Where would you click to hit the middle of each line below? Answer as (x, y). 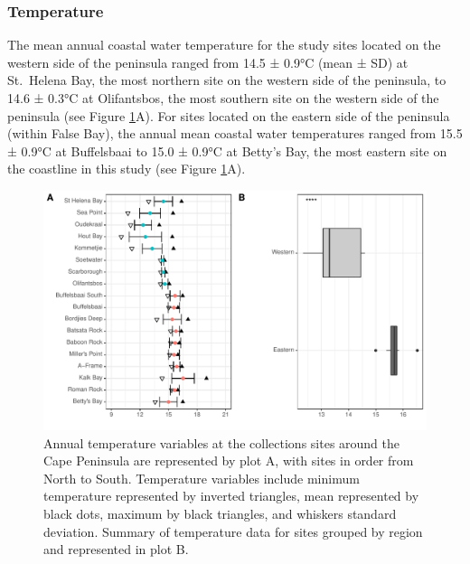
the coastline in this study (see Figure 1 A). (127, 169)
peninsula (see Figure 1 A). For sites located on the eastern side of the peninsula (229, 115)
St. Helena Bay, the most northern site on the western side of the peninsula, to (227, 80)
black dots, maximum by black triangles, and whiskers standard (220, 513)
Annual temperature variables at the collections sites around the (222, 442)
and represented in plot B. (116, 549)
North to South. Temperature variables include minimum (202, 478)
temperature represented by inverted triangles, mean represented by (231, 496)
